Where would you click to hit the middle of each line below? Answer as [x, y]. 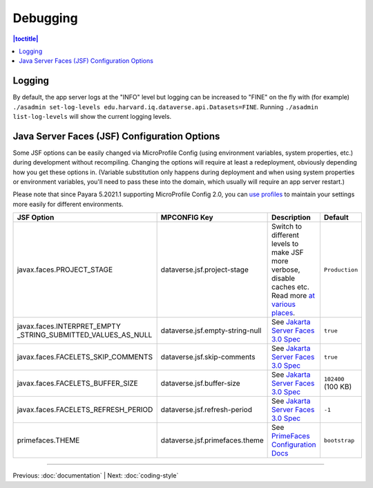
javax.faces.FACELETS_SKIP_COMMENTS [85, 357]
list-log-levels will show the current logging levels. [92, 117]
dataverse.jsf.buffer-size [201, 384]
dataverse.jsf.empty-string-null [211, 330]
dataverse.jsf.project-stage [204, 270]
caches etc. [291, 287]
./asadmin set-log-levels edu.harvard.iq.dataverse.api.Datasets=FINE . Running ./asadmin [165, 106]
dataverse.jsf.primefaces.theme [212, 440]
